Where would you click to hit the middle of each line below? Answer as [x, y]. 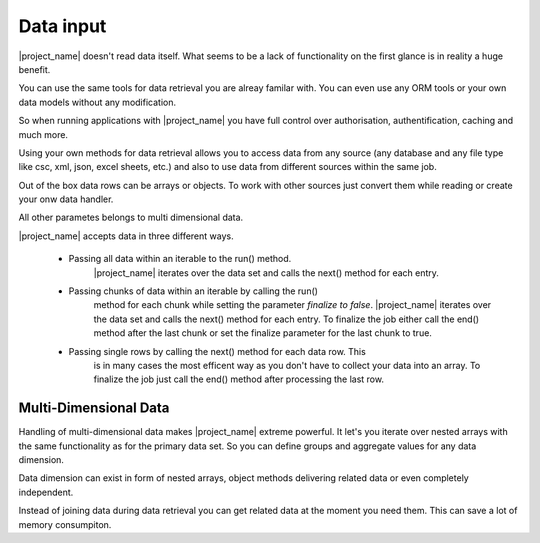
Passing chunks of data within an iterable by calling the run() [193, 291]
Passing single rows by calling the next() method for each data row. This [217, 351]
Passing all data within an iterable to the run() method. [180, 259]
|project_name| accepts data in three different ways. [126, 236]
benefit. [34, 69]
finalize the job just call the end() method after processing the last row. [239, 379]
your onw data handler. [66, 199]
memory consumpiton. [65, 524]
